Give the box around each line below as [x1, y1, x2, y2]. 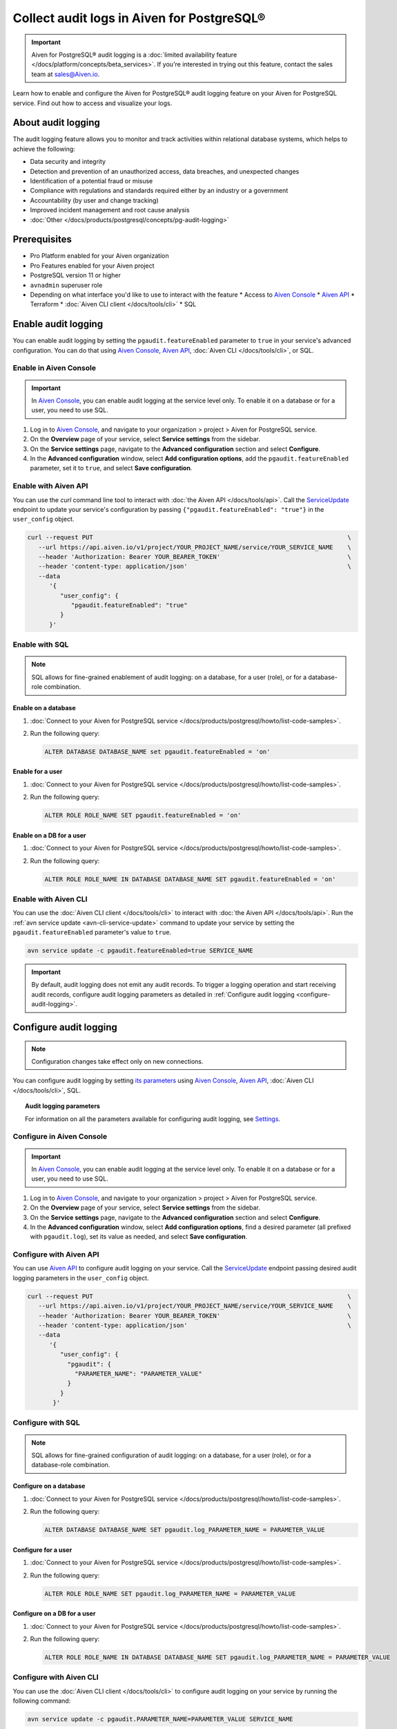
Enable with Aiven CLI [12, 894, 88, 904]
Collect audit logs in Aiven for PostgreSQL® [12, 10, 266, 26]
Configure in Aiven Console [12, 1131, 107, 1141]
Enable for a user [12, 768, 63, 776]
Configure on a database [12, 1482, 86, 1490]
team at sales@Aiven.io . [31, 70, 100, 78]
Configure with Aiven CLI [12, 1672, 99, 1682]
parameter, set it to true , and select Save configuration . [30, 464, 193, 472]
